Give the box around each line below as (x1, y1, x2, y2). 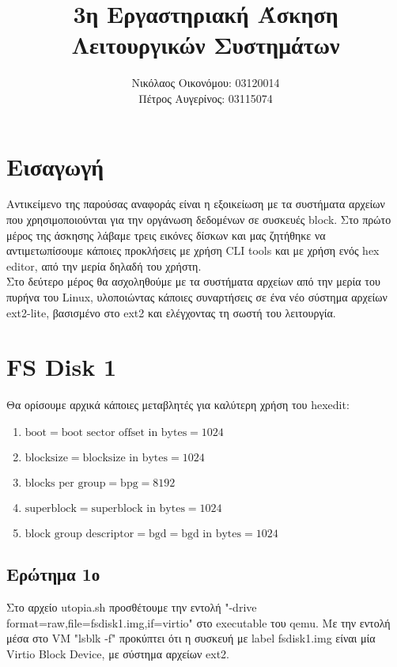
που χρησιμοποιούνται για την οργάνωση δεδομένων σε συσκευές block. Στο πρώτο (6, 211, 391, 228)
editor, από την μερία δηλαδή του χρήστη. (6, 257, 202, 274)
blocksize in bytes (82, 452, 168, 464)
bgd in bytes (181, 528, 242, 540)
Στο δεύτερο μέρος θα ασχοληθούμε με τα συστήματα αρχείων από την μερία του (6, 273, 380, 290)
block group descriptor (25, 528, 134, 540)
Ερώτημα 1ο (6, 562, 100, 586)
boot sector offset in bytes (61, 426, 187, 438)
